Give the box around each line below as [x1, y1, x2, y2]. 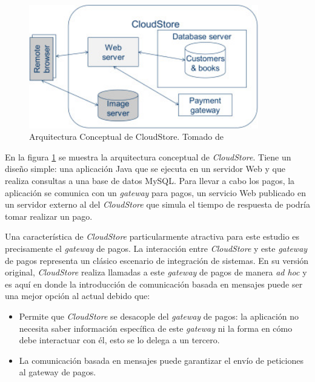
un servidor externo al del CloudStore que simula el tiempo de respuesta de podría [5, 198, 310, 211]
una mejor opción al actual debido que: [5, 289, 150, 302]
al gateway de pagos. [19, 366, 96, 378]
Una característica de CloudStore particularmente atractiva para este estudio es [5, 230, 300, 243]
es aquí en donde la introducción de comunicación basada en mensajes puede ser [5, 277, 303, 290]
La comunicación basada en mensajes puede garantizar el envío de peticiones [19, 354, 303, 366]
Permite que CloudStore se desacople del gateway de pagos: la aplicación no [19, 309, 299, 322]
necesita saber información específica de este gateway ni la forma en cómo [19, 321, 293, 334]
